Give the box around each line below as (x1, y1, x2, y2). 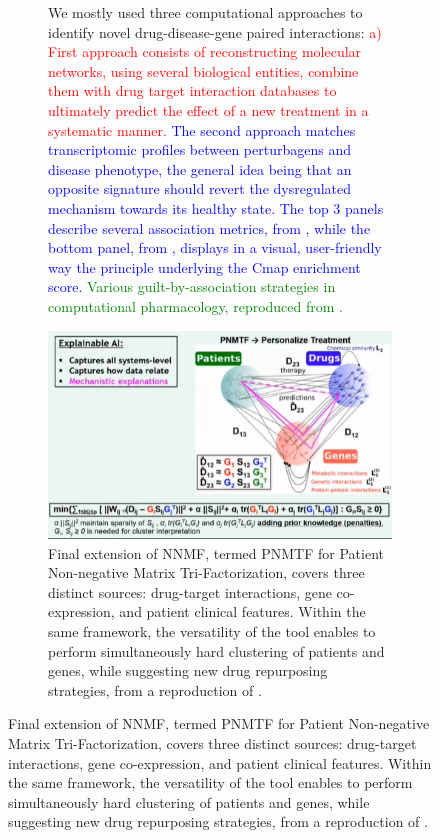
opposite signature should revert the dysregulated (48, 178, 352, 199)
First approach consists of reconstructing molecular (48, 41, 362, 62)
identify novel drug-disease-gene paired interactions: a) (48, 21, 382, 42)
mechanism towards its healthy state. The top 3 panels (48, 197, 384, 218)
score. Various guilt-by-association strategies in (48, 276, 336, 297)
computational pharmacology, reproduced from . (48, 295, 343, 316)
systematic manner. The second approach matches (48, 119, 356, 140)
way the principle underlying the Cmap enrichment (48, 256, 361, 277)
